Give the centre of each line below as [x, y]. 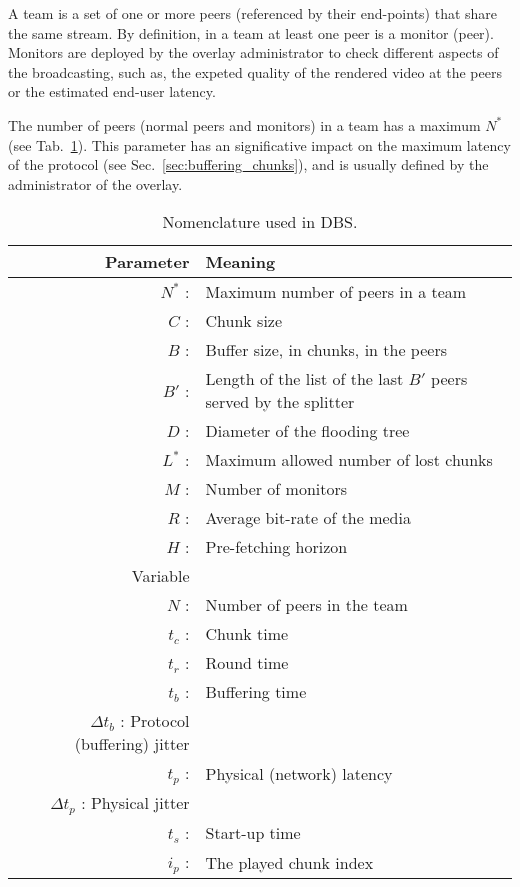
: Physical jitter [135, 803]
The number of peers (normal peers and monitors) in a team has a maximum [244, 124]
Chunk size [244, 321]
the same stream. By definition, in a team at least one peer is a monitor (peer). [251, 32]
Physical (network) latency [299, 773]
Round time [247, 663]
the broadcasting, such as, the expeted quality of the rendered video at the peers [255, 71]
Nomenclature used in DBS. [260, 222]
